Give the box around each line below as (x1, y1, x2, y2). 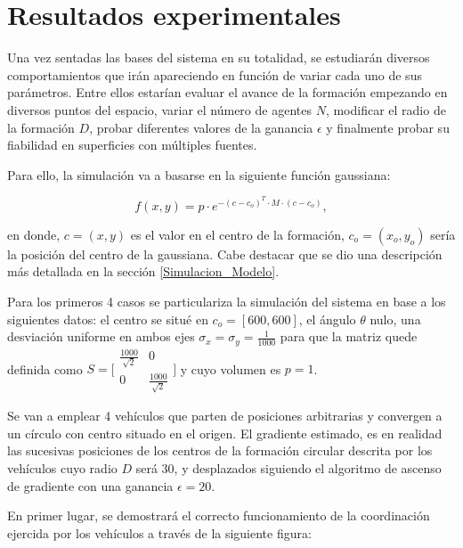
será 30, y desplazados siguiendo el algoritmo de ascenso (135, 458, 442, 477)
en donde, (7, 225, 61, 243)
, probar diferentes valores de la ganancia (89, 118, 313, 136)
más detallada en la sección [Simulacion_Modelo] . (7, 262, 280, 281)
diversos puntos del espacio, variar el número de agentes (7, 100, 312, 119)
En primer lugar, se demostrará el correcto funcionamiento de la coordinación (7, 506, 430, 525)
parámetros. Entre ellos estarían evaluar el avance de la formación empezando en (7, 83, 448, 102)
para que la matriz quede (280, 327, 418, 346)
